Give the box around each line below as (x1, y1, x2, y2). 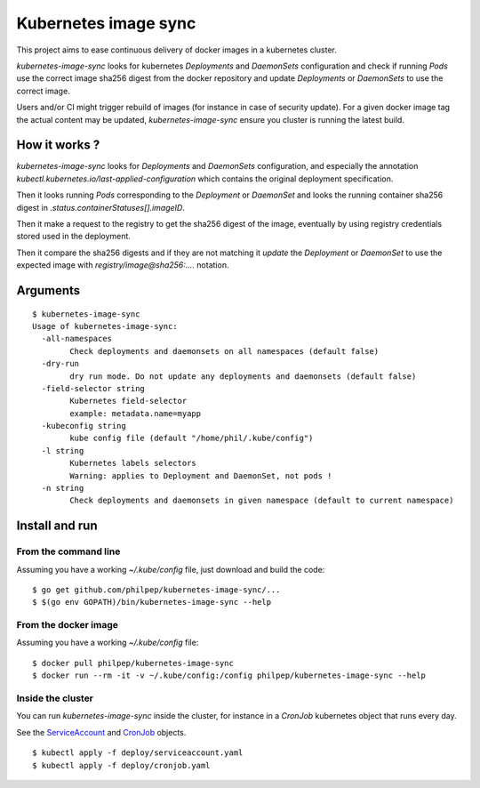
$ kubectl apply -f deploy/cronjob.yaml (32, 760, 211, 770)
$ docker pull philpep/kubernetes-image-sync (32, 658, 235, 668)
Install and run (16, 519, 98, 534)
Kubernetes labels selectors (69, 458, 197, 469)
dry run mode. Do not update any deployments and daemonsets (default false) (69, 371, 417, 382)
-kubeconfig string (41, 421, 126, 431)
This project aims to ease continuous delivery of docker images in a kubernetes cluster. (16, 44, 337, 55)
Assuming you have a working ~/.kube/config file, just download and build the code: (16, 564, 325, 575)
